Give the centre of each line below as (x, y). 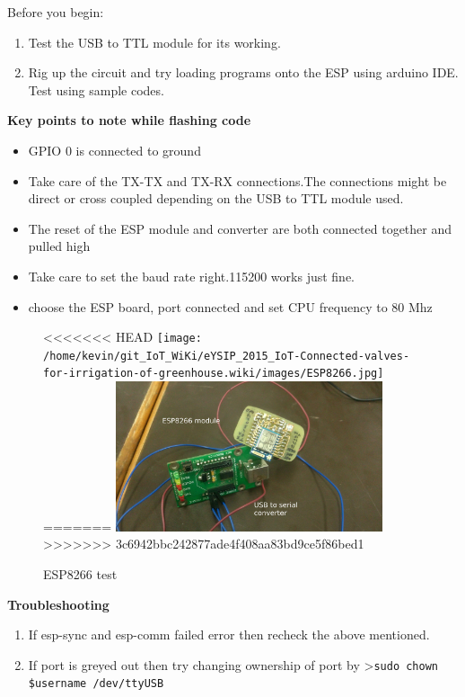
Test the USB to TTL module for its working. (154, 42)
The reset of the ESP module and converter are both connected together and (240, 228)
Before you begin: (56, 12)
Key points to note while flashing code (129, 120)
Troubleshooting (58, 604)
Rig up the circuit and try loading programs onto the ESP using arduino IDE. (243, 72)
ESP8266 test (80, 573)
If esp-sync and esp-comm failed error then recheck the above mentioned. (229, 634)
